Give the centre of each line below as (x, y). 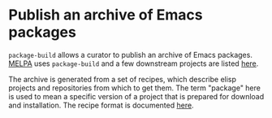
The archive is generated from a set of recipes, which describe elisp (123, 79)
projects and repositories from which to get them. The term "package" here (135, 88)
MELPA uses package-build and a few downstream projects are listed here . (134, 63)
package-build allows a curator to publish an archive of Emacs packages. (131, 55)
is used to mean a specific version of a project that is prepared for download (136, 96)
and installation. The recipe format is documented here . (101, 105)
